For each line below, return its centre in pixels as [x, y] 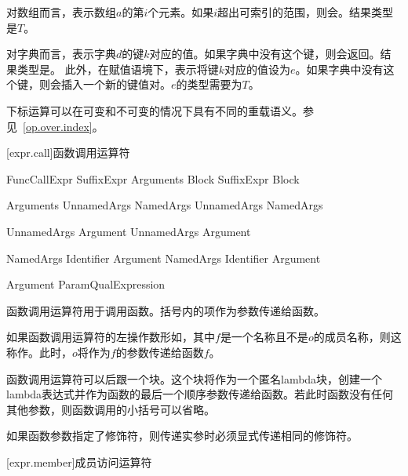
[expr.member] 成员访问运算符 [79, 461]
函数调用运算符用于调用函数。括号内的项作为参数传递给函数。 [166, 310]
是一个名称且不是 [264, 337]
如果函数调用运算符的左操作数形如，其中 [111, 337]
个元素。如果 [181, 12]
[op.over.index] [58, 126]
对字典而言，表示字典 [61, 54]
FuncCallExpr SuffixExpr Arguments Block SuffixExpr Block [153, 178]
